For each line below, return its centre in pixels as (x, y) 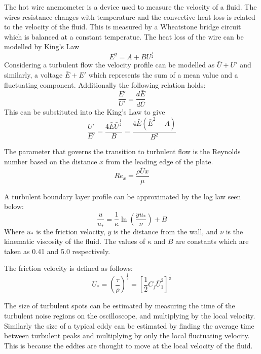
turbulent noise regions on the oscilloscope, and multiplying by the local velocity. (130, 315)
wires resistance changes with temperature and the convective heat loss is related (130, 16)
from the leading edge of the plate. (159, 162)
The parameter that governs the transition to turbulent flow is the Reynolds (122, 151)
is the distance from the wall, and (165, 231)
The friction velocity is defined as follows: (68, 268)
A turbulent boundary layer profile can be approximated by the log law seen (123, 196)
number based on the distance (51, 162)
